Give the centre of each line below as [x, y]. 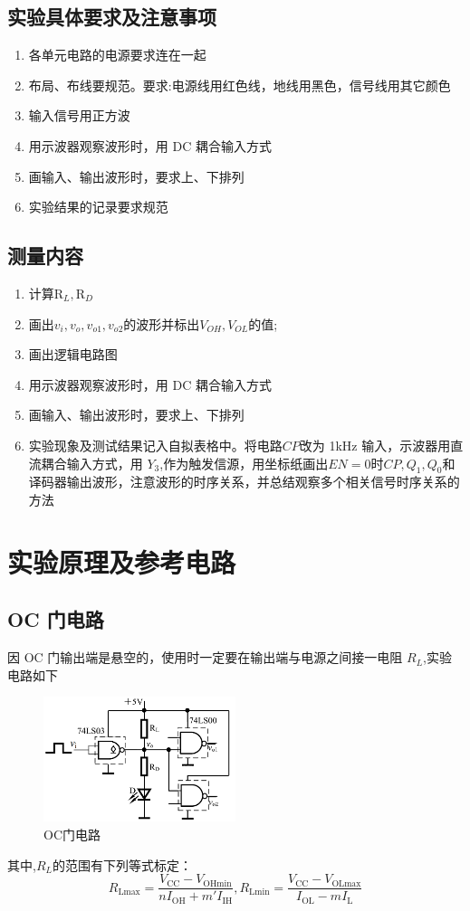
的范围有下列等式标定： [122, 864]
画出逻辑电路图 [73, 354]
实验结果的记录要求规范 [98, 207]
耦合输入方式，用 [92, 463]
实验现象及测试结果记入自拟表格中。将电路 [155, 445]
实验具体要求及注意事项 [112, 17]
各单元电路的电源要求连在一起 [117, 55]
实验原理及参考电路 [122, 561]
